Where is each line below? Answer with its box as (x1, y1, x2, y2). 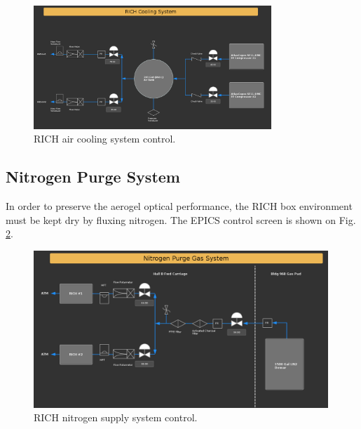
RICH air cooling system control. (34, 131, 176, 146)
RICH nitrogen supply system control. (34, 410, 198, 425)
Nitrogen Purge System (6, 166, 180, 187)
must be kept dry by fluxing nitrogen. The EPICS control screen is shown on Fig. (6, 212, 356, 227)
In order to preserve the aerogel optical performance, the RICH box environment (6, 199, 353, 213)
